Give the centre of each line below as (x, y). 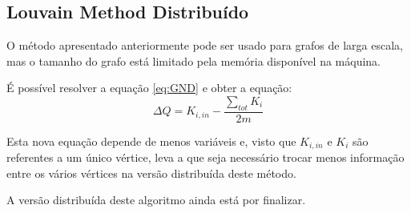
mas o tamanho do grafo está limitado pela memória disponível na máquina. (193, 60)
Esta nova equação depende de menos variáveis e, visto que (151, 141)
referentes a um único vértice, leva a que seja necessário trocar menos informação (205, 157)
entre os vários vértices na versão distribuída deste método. (151, 173)
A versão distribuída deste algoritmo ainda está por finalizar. (156, 200)
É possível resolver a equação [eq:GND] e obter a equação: (149, 88)
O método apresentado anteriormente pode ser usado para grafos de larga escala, (205, 45)
